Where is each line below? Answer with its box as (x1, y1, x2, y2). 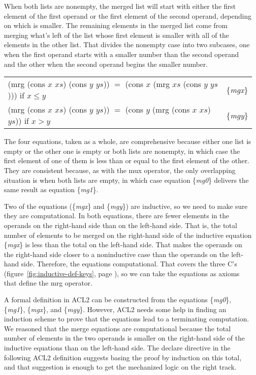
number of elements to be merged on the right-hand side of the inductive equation (4, 230, 252, 240)
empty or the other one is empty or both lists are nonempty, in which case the (4, 145, 240, 156)
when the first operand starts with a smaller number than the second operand (4, 49, 239, 59)
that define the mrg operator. (4, 278, 93, 288)
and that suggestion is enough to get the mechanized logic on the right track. (4, 362, 237, 372)
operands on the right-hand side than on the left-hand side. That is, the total (4, 220, 237, 230)
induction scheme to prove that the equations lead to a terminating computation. (4, 314, 249, 324)
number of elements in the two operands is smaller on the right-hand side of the (4, 333, 245, 343)
